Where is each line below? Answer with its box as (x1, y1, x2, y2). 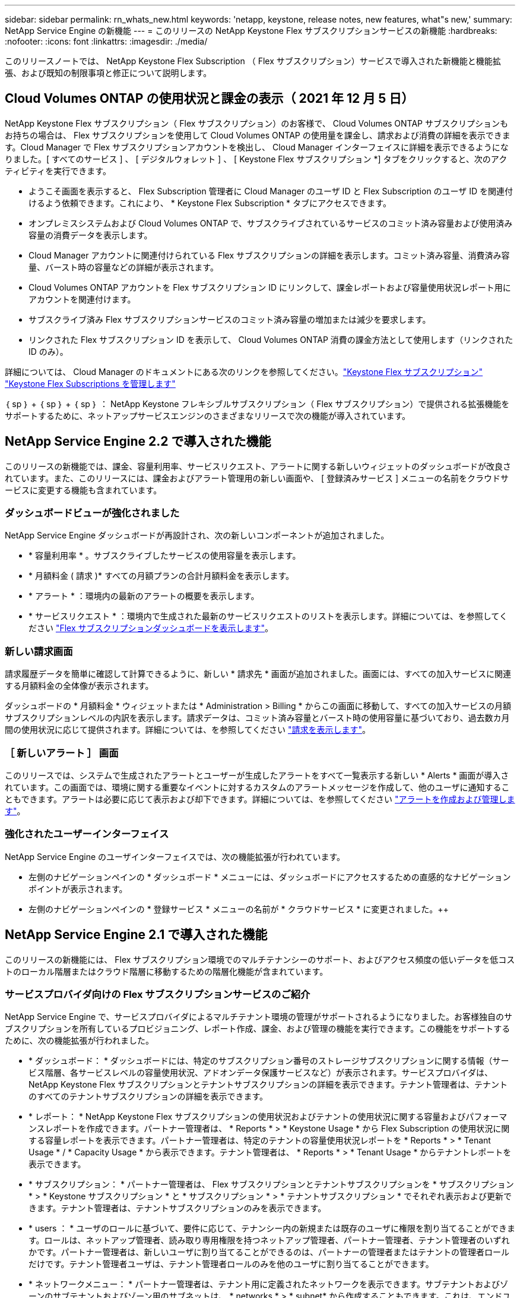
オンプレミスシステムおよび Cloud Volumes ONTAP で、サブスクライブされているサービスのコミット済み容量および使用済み (28, 218, 513, 228)
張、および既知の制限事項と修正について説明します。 (5, 68, 212, 78)
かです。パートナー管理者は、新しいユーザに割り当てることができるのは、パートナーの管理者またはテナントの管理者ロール (28, 1247, 510, 1258)
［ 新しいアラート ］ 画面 (5, 746, 119, 759)
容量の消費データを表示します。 (28, 229, 153, 240)
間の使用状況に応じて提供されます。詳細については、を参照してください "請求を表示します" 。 (5, 724, 371, 735)
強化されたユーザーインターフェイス (5, 828, 169, 840)
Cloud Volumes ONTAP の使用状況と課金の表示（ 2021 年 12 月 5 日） (5, 91, 414, 106)
